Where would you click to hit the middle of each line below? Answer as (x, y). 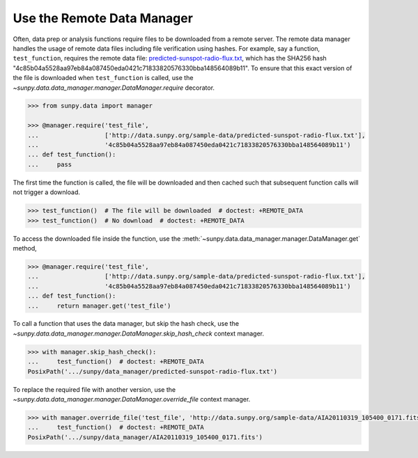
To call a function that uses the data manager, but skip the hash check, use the (126, 324)
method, (25, 248)
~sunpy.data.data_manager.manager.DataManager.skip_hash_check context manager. (139, 333)
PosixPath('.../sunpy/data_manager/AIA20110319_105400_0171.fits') (145, 437)
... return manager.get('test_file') (99, 306)
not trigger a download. (46, 192)
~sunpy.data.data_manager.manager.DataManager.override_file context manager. (132, 400)
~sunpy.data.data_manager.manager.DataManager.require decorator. (114, 88)
